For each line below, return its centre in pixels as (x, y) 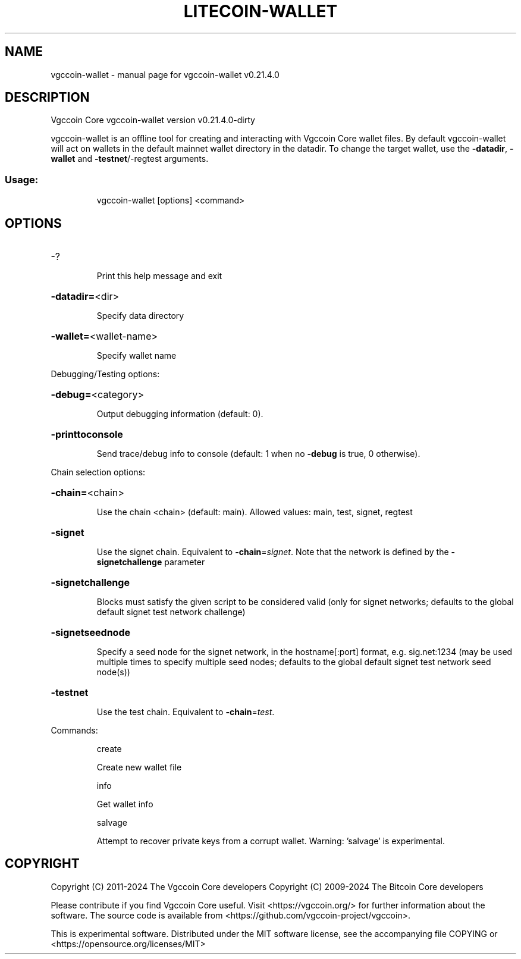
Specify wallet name (136, 356)
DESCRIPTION (47, 98)
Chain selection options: (98, 472)
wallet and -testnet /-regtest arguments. (130, 159)
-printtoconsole (87, 435)
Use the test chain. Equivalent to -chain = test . (186, 712)
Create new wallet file (139, 767)
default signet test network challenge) (171, 612)
